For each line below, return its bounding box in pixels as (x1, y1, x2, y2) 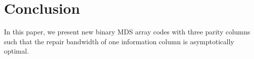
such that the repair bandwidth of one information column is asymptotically (4, 36, 234, 46)
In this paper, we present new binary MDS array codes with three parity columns (4, 27, 251, 37)
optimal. (4, 46, 29, 56)
